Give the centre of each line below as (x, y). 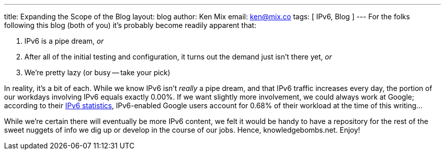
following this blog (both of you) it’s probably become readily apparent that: (130, 25)
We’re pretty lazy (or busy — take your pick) (98, 72)
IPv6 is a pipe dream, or (64, 41)
